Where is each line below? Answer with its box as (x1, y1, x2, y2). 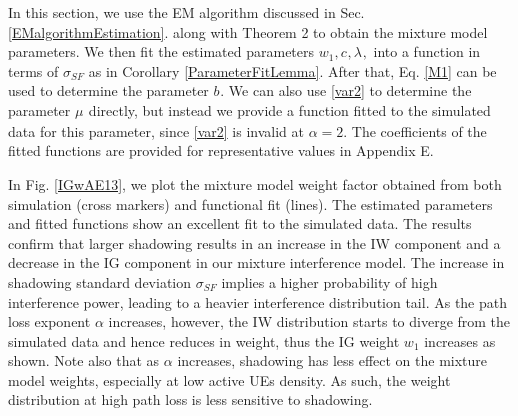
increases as (424, 330, 496, 351)
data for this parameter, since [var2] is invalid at (8, 120, 304, 141)
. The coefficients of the (343, 120, 487, 141)
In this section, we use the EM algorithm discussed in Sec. (8, 2, 365, 22)
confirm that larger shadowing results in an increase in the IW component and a (8, 232, 501, 253)
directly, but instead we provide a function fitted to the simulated (88, 99, 491, 120)
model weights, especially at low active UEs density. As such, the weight (8, 369, 451, 390)
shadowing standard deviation (8, 271, 192, 292)
